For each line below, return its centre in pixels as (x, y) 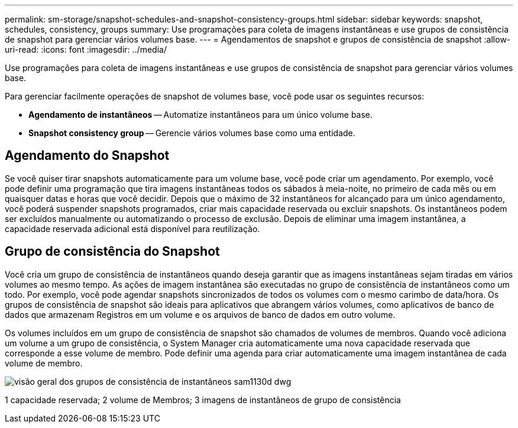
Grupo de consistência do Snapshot (112, 252)
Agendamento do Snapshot (87, 156)
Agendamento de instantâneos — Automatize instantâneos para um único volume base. (201, 115)
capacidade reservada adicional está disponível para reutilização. (132, 229)
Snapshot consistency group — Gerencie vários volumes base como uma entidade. (192, 133)
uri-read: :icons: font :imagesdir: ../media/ (86, 49)
